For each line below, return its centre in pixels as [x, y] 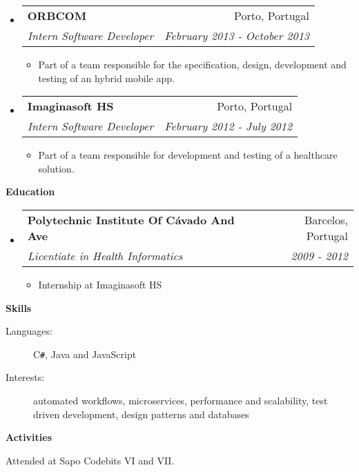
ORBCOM [57, 16]
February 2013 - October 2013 [237, 36]
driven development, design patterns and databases [141, 414]
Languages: [29, 331]
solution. [56, 168]
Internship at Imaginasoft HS [100, 284]
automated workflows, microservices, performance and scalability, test [181, 400]
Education [30, 191]
